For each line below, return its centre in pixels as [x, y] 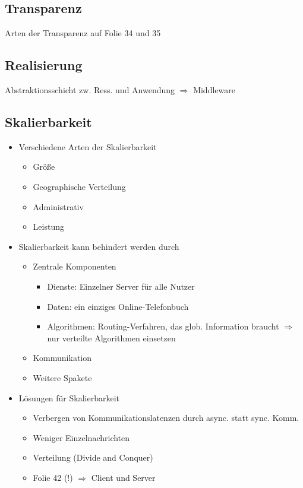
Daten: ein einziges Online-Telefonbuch [118, 306]
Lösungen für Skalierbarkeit [69, 397]
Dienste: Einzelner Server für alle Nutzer [121, 286]
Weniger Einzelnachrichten [81, 437]
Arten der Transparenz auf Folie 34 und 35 [83, 33]
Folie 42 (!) [53, 477]
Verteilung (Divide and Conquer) [93, 457]
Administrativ [58, 206]
